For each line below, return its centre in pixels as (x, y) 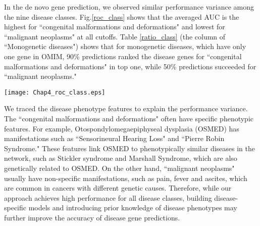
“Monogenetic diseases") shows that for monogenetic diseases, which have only (125, 46)
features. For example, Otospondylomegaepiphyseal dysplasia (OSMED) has (122, 128)
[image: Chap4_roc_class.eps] (55, 92)
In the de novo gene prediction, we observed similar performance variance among (129, 7)
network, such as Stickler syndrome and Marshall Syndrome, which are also (121, 158)
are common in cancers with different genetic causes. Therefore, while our (118, 188)
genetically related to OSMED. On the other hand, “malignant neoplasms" (119, 168)
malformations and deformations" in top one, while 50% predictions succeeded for (130, 66)
